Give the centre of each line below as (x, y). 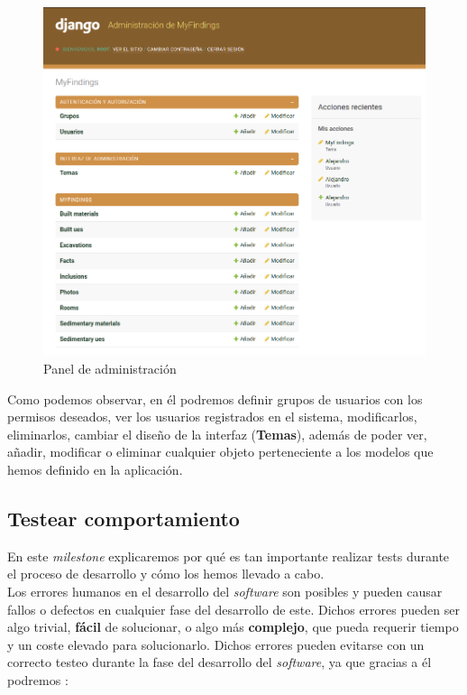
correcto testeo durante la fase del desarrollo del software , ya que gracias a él (220, 662)
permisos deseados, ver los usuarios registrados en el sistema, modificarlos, (212, 417)
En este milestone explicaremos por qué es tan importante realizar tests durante (229, 556)
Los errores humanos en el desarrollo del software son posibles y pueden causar (225, 591)
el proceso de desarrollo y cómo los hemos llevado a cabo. (166, 574)
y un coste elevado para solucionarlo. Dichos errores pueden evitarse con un (216, 644)
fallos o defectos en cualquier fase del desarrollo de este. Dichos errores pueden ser (233, 609)
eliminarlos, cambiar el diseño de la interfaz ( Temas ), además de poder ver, (217, 434)
